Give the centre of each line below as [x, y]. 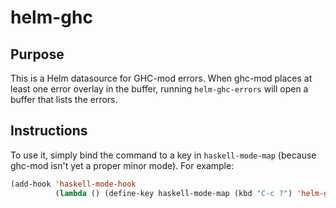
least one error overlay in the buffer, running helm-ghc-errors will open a [159, 89]
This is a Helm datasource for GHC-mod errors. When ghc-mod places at [161, 78]
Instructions [49, 131]
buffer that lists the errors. [64, 99]
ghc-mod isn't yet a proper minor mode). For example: [122, 165]
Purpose [37, 54]
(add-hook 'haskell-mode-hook [73, 184]
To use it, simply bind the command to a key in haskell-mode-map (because [163, 155]
